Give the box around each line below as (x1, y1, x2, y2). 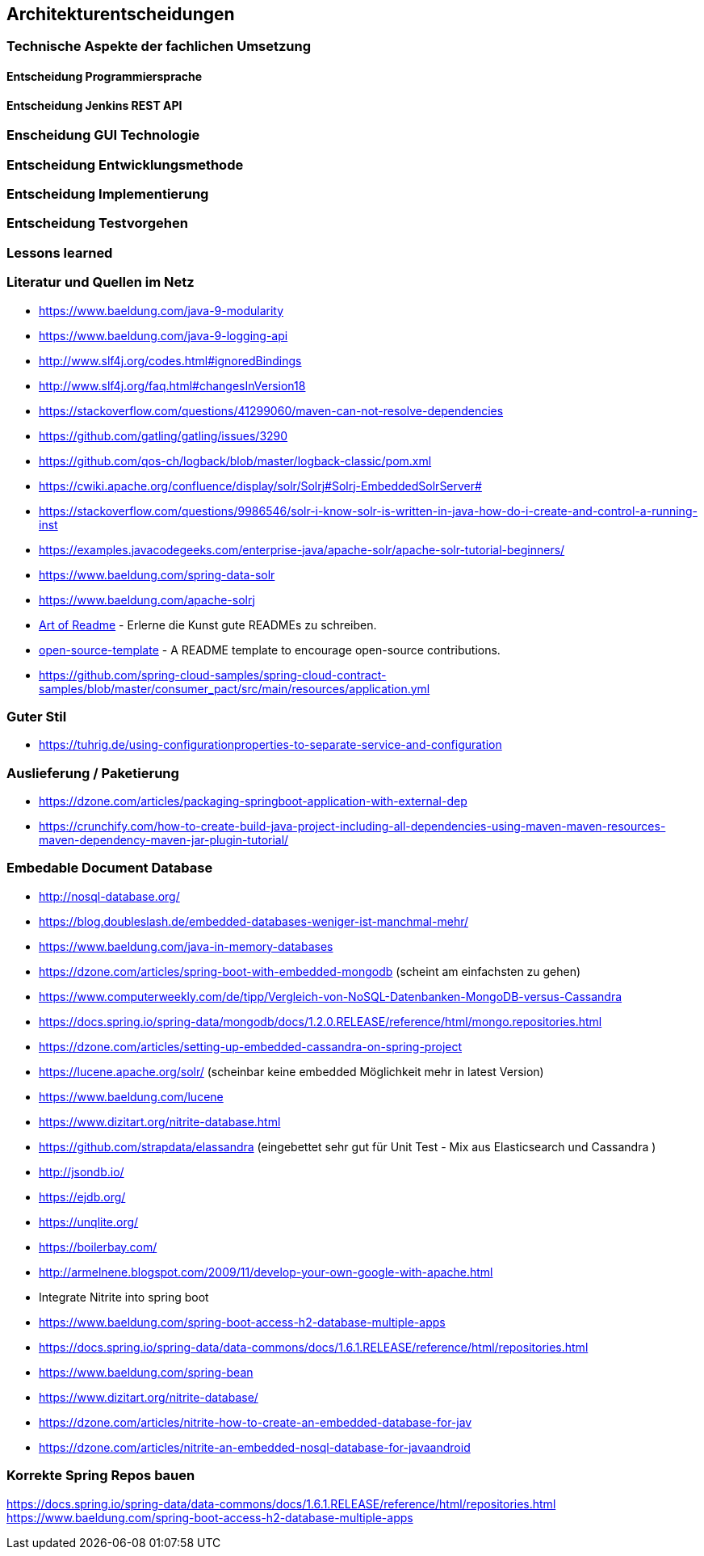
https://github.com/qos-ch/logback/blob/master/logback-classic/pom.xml (39, 453, 432, 468)
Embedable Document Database (6, 860, 213, 877)
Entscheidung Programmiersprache (6, 69, 203, 84)
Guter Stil (6, 708, 67, 725)
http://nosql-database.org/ (39, 889, 180, 903)
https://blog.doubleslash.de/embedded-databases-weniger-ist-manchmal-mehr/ (39, 914, 468, 928)
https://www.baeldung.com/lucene (39, 1089, 224, 1104)
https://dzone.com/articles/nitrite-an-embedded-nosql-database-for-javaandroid (39, 1440, 471, 1454)
